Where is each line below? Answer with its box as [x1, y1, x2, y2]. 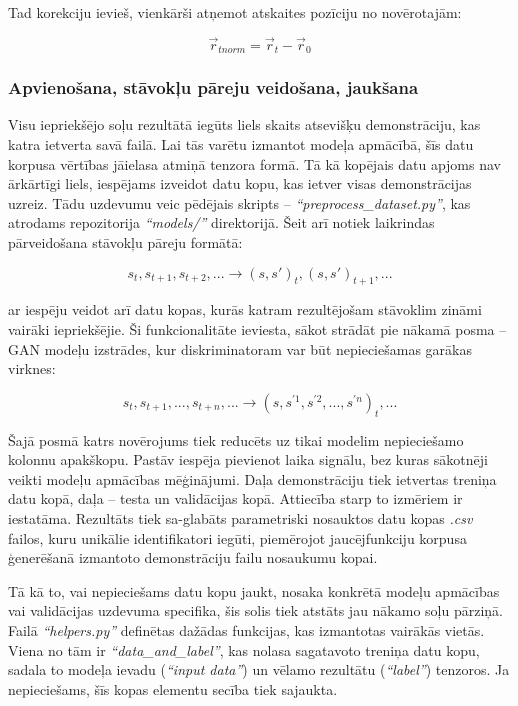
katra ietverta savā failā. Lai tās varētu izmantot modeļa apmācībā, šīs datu [8, 134, 474, 155]
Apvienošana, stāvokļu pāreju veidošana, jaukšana [8, 75, 419, 100]
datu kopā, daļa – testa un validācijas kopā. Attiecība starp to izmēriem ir [8, 488, 463, 509]
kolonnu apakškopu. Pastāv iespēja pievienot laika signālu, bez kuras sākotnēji [8, 449, 488, 470]
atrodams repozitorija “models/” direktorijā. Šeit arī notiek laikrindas [8, 212, 435, 233]
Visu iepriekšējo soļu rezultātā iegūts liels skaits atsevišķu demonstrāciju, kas [8, 114, 481, 135]
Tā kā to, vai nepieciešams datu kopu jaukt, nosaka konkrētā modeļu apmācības [8, 580, 500, 601]
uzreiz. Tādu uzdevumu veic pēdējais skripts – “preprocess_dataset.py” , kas [8, 192, 471, 213]
